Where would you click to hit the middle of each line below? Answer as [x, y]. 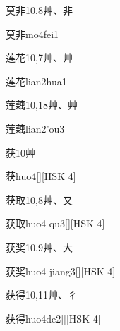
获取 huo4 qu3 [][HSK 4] [55, 223]
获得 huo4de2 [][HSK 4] [53, 318]
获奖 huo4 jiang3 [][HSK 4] [61, 271]
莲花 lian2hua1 [36, 81]
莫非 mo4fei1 [32, 34]
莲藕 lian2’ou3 [35, 128]
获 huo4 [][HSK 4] [41, 176]
